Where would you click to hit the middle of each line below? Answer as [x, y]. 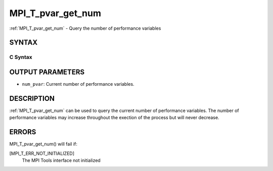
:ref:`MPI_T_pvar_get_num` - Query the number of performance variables [85, 28]
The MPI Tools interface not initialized [61, 160]
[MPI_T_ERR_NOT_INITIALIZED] [42, 153]
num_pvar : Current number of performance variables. [78, 84]
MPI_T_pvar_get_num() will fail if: [43, 144]
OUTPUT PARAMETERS [47, 72]
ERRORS [23, 132]
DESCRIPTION [32, 98]
